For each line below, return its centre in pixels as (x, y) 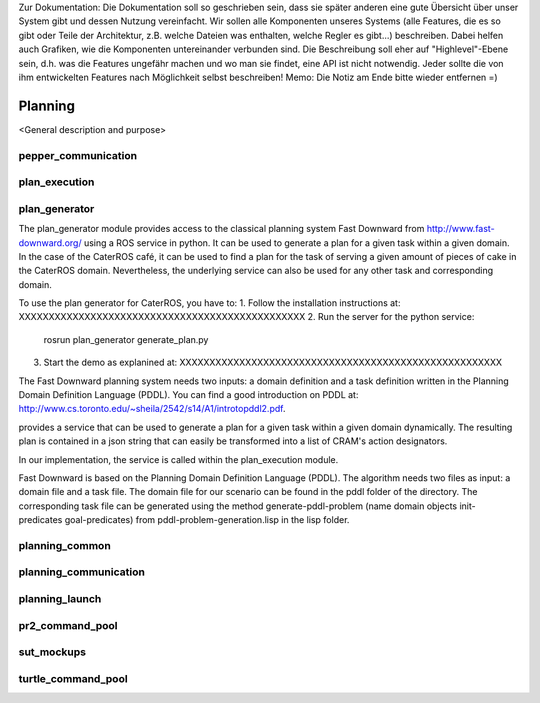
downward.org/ (50, 242)
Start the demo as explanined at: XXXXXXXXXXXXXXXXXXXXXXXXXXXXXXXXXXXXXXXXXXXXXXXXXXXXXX (272, 362)
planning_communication (81, 572)
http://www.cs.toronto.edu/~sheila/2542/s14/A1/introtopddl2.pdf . (152, 409)
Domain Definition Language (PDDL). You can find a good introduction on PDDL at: (188, 395)
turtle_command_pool (73, 678)
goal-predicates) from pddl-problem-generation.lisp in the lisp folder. (207, 520)
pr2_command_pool (68, 625)
